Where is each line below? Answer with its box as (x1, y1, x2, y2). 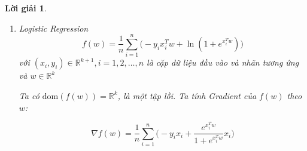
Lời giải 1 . (5, 2, 47, 14)
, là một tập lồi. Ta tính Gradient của (117, 89, 257, 101)
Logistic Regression (19, 21, 89, 34)
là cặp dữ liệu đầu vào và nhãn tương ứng (147, 56, 299, 69)
